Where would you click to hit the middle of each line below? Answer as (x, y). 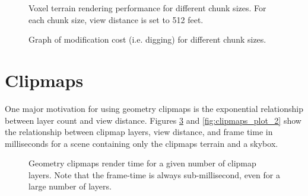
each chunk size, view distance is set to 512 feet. (116, 19)
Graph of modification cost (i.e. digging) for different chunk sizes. (147, 39)
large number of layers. (70, 186)
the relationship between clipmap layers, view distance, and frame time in (139, 132)
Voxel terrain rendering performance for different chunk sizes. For (147, 8)
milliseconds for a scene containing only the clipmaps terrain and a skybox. (142, 143)
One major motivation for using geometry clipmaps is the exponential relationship (154, 108)
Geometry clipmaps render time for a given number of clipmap (142, 163)
